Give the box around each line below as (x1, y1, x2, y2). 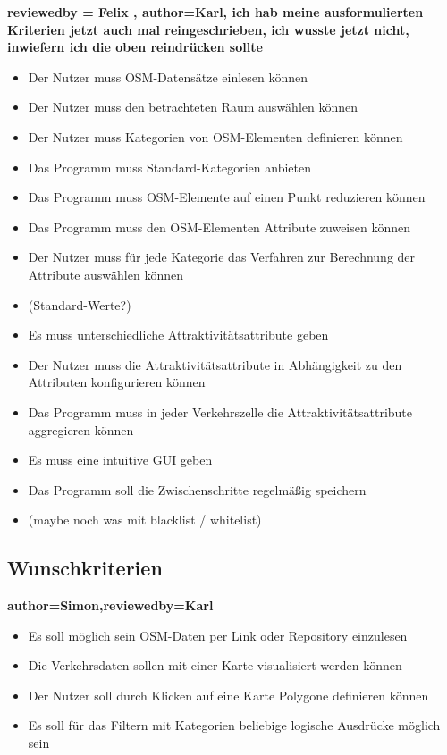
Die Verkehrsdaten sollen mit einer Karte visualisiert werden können (28, 656, 402, 675)
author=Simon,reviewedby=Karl (7, 596, 214, 615)
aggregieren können (28, 420, 134, 439)
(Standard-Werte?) (28, 295, 131, 314)
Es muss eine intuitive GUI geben (28, 450, 213, 469)
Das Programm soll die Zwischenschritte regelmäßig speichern (28, 480, 367, 499)
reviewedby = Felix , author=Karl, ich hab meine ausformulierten (7, 3, 424, 21)
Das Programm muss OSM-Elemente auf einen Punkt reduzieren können (28, 188, 426, 206)
